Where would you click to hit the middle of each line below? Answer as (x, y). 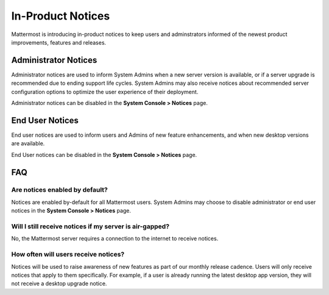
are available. (28, 144)
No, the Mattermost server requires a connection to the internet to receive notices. (115, 239)
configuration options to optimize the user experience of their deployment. (105, 92)
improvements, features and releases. (59, 42)
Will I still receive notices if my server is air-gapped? (90, 227)
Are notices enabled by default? (59, 190)
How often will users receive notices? (68, 255)
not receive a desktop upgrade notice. (59, 283)
